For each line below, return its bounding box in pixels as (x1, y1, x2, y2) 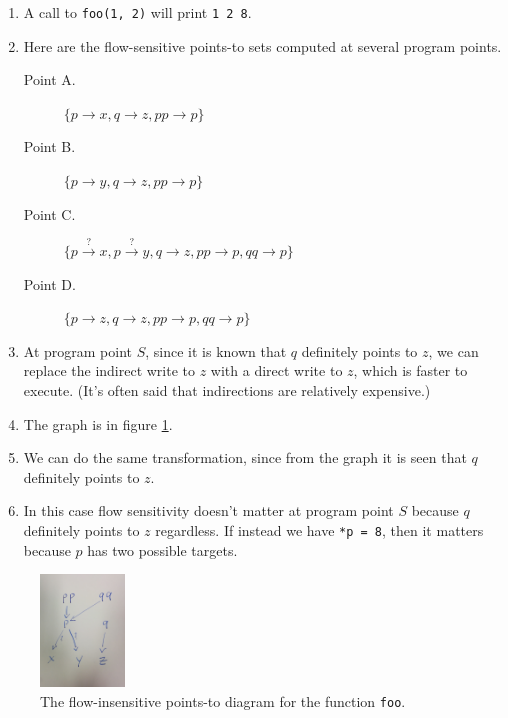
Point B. (23, 136, 76, 157)
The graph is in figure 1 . (23, 413, 173, 434)
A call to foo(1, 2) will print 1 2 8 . (23, 2, 252, 22)
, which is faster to (353, 360, 468, 381)
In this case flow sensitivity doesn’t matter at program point (23, 500, 394, 521)
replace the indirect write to (23, 360, 196, 381)
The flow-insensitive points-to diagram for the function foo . (40, 690, 406, 711)
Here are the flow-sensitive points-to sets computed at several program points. (23, 35, 502, 56)
